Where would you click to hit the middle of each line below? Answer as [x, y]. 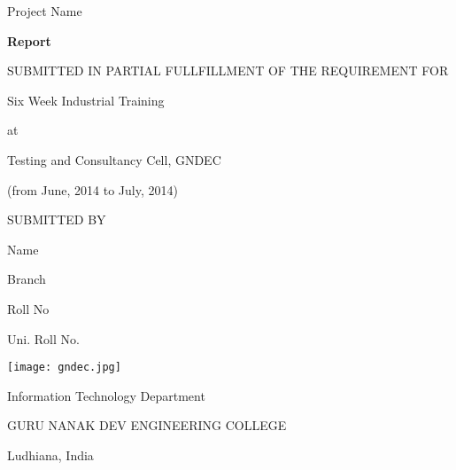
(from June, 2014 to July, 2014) [93, 189]
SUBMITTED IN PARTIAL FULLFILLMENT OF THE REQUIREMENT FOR [228, 70]
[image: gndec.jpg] [64, 368]
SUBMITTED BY [57, 219]
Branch [27, 279]
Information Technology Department [106, 395]
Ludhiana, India [50, 454]
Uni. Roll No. [43, 338]
